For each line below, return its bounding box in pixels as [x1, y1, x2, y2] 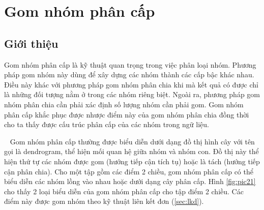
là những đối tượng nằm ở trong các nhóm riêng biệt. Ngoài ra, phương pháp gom [4, 89, 260, 100]
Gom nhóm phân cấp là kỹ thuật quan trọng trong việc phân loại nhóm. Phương [4, 59, 256, 70]
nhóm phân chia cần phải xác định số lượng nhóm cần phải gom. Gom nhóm [4, 99, 244, 109]
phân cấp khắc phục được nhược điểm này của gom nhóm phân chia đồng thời [4, 109, 249, 119]
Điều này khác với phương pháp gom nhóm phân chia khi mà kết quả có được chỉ [4, 79, 258, 89]
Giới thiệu [4, 35, 58, 51]
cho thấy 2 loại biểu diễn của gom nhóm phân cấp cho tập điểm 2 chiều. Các [4, 186, 244, 196]
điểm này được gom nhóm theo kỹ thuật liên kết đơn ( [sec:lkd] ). [4, 196, 204, 206]
